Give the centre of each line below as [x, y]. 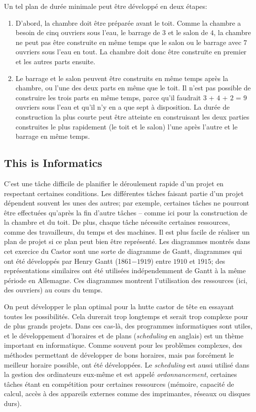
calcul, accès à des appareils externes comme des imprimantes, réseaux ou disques [127, 393]
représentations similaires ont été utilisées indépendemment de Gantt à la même [125, 270]
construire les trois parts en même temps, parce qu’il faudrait [108, 97]
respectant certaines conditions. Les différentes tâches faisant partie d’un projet [124, 193]
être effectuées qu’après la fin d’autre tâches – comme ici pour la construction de [126, 212]
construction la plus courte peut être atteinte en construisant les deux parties [132, 116]
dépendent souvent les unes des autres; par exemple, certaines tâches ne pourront [127, 203]
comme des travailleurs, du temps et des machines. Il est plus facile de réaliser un [127, 231]
